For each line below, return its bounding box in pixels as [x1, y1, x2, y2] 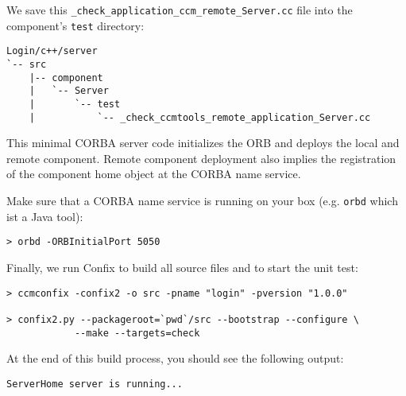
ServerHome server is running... [6, 378, 183, 390]
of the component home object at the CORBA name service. [6, 165, 301, 182]
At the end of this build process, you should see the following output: [6, 350, 344, 367]
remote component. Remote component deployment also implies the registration [6, 149, 396, 166]
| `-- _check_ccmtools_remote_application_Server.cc [29, 111, 371, 123]
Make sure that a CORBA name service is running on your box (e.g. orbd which [6, 192, 398, 209]
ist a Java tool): [6, 208, 83, 224]
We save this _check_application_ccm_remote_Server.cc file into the [6, 2, 353, 17]
